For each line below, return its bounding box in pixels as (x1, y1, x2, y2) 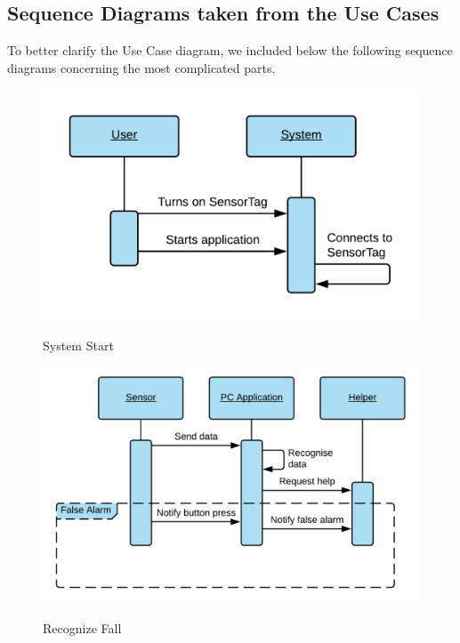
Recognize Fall (43, 619, 122, 638)
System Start (43, 336, 114, 355)
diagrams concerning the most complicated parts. (7, 58, 276, 76)
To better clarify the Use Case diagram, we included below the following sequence (7, 41, 453, 60)
